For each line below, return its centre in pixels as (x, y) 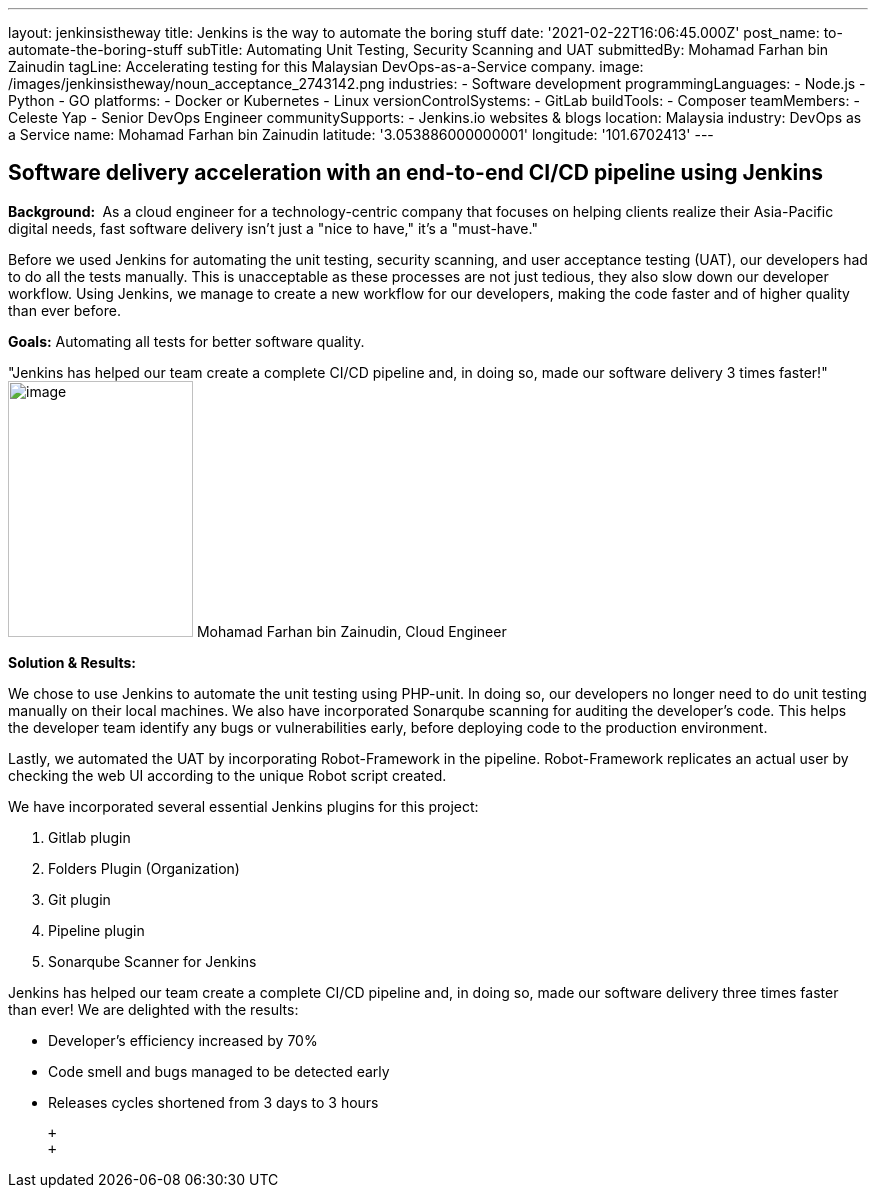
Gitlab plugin (89, 837)
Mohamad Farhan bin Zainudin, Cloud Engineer (351, 631)
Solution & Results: (72, 662)
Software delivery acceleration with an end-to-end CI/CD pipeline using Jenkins (415, 173)
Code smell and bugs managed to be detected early (219, 1071)
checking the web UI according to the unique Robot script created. (227, 775)
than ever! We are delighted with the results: (153, 1009)
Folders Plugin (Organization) (144, 868)
